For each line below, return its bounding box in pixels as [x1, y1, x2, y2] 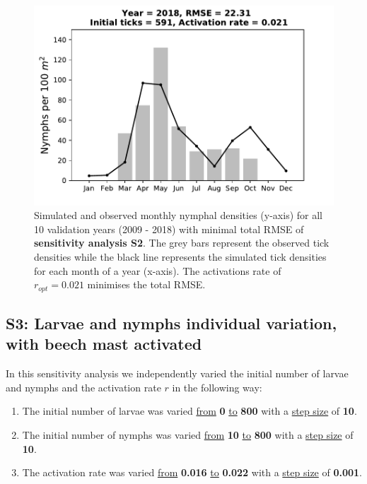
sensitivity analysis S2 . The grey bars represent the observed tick [34, 235, 330, 250]
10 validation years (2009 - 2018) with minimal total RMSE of [34, 221, 304, 236]
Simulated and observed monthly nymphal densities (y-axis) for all [34, 208, 322, 223]
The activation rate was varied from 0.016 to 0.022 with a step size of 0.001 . [22, 465, 362, 480]
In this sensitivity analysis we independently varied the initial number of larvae [6, 366, 349, 381]
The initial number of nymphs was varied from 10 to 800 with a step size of [22, 427, 354, 442]
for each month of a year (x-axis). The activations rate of [34, 263, 281, 278]
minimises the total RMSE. [87, 277, 206, 292]
